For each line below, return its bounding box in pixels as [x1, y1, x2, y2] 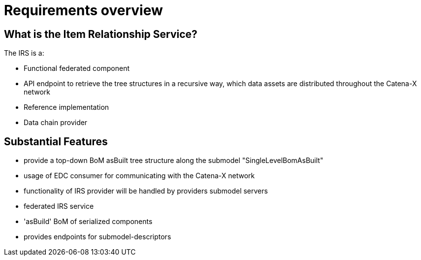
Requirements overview [4, 2, 163, 19]
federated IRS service [24, 202, 94, 211]
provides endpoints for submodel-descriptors [24, 232, 171, 241]
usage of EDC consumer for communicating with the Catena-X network [24, 171, 255, 180]
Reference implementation [24, 103, 109, 112]
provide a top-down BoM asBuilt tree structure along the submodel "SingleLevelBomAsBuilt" [24, 156, 324, 165]
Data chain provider [24, 118, 88, 127]
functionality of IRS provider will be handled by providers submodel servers [24, 187, 268, 195]
